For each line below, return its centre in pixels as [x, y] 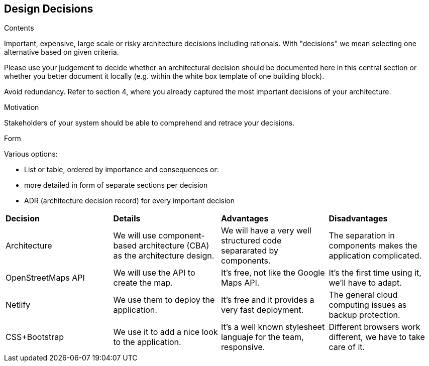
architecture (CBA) [174, 246]
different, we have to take [377, 337]
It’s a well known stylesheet [273, 327]
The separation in [362, 236]
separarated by [250, 251]
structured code [251, 241]
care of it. [347, 347]
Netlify [18, 305]
